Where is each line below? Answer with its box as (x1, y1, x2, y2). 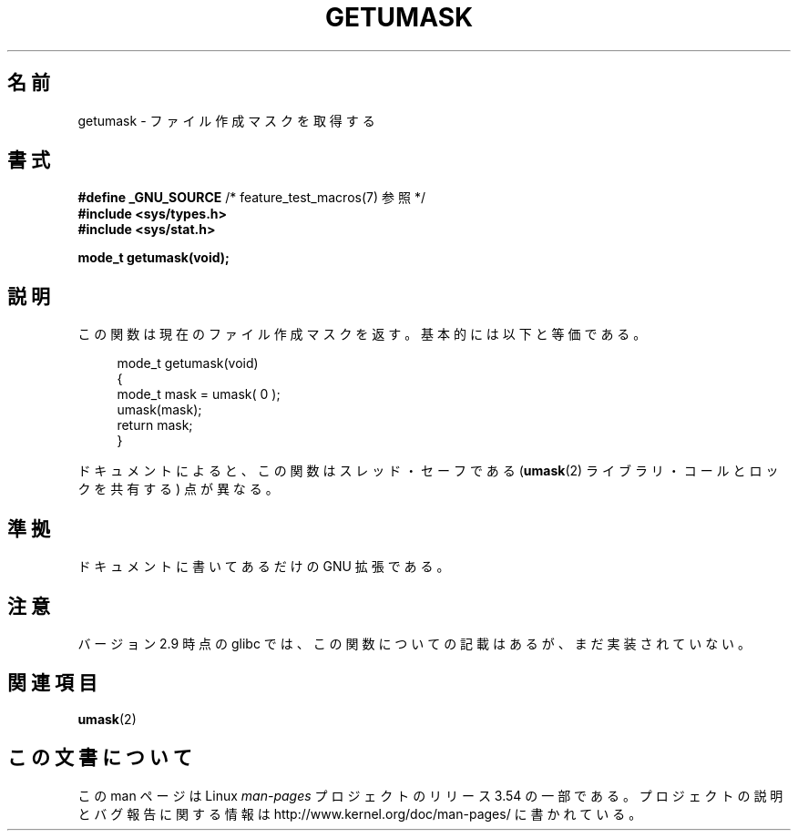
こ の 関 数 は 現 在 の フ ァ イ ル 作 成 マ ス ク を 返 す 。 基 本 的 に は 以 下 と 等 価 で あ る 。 (77, 326, 647, 342)
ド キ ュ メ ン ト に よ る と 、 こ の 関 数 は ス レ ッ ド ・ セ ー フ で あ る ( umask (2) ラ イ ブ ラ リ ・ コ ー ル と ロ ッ (77, 463, 779, 479)
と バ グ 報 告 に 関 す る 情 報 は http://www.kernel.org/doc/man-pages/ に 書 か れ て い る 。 (77, 805, 642, 822)
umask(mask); (117, 402, 202, 418)
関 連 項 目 (7, 671, 97, 695)
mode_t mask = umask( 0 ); (117, 386, 281, 403)
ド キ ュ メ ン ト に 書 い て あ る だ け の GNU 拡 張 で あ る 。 (77, 558, 450, 575)
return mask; (117, 417, 193, 434)
